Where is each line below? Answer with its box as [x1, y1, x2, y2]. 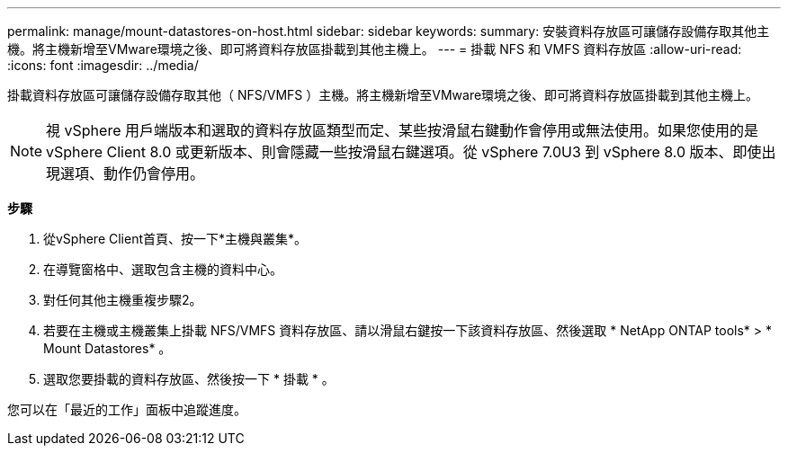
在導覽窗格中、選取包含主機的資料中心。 [43, 262, 282, 277]
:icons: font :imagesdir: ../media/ [7, 58, 199, 73]
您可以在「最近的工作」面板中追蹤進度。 [7, 402, 246, 417]
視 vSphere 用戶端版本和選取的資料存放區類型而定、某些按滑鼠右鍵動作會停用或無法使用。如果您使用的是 [46, 121, 758, 139]
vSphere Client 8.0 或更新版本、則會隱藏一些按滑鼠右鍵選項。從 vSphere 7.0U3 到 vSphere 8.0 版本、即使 [46, 143, 762, 161]
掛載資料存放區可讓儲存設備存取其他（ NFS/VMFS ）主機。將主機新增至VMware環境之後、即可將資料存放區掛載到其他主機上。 [7, 87, 759, 102]
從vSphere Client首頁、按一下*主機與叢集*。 [43, 231, 308, 246]
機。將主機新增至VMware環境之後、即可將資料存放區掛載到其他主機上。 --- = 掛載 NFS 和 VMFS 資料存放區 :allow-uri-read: [7, 41, 742, 57]
